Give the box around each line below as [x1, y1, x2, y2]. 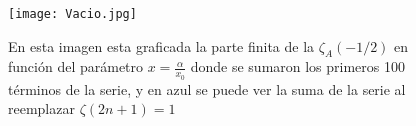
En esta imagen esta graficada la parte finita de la [8, 35, 315, 56]
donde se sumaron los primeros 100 [190, 56, 406, 77]
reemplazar [8, 98, 75, 119]
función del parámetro [8, 56, 144, 77]
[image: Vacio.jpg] [8, 7, 137, 21]
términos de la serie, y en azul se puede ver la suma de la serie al [8, 78, 406, 99]
